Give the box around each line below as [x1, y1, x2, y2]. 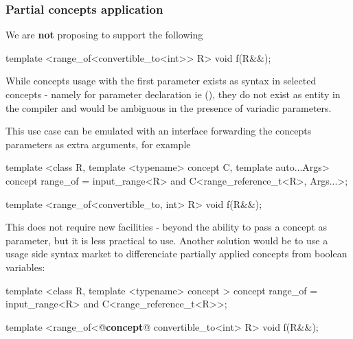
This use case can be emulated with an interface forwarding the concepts [5, 124, 312, 138]
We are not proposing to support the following [5, 27, 203, 42]
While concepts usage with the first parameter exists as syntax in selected [5, 73, 317, 88]
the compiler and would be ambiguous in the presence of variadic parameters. [5, 100, 332, 115]
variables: [5, 259, 45, 274]
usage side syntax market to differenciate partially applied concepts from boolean [5, 246, 348, 261]
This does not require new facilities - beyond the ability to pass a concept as [5, 220, 327, 234]
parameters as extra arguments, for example [5, 137, 191, 151]
